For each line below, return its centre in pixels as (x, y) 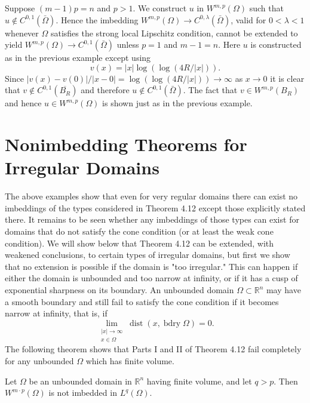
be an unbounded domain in (80, 381)
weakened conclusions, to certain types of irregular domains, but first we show (148, 255)
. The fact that (210, 90)
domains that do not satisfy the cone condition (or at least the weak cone (139, 231)
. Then (286, 381)
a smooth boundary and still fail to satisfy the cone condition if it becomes (142, 301)
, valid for (248, 19)
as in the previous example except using (78, 58)
